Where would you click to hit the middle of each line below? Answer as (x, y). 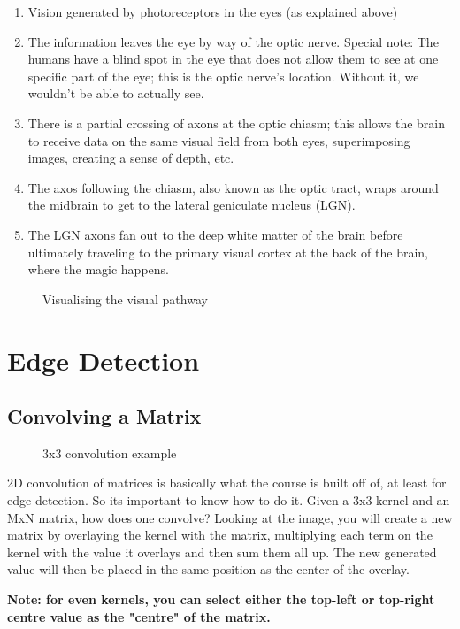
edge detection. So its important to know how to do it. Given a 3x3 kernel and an (229, 500)
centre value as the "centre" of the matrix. (139, 616)
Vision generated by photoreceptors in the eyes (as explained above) (213, 12)
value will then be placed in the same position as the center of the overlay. (208, 569)
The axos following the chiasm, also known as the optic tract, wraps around (233, 187)
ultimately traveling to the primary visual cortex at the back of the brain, (228, 252)
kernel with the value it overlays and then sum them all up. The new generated (222, 552)
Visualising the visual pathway (125, 299)
